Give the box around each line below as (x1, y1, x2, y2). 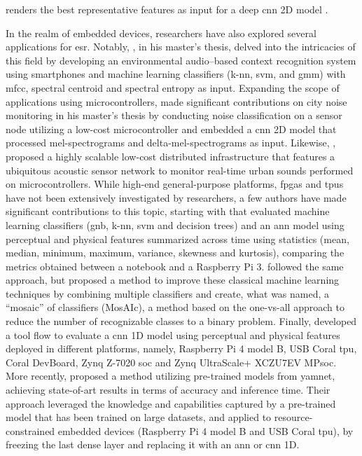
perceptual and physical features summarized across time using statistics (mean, (6, 231, 349, 246)
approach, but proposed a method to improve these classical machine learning (6, 272, 340, 287)
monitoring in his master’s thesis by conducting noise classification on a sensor (6, 108, 342, 123)
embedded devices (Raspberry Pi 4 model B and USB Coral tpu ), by (57, 423, 354, 438)
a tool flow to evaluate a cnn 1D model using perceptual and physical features (6, 327, 340, 342)
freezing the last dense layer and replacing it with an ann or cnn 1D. (6, 437, 300, 452)
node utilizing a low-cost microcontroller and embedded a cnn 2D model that (6, 121, 337, 136)
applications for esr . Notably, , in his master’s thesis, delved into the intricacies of (6, 39, 356, 54)
